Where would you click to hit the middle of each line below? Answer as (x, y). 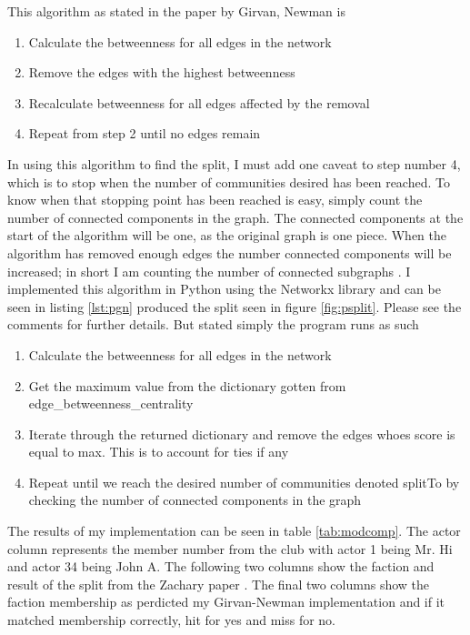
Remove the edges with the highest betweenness (162, 72)
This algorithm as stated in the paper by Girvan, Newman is (176, 11)
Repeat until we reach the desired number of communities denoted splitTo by (244, 482)
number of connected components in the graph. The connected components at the (235, 217)
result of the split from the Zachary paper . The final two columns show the (219, 584)
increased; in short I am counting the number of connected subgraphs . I (209, 271)
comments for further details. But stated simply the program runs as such (213, 324)
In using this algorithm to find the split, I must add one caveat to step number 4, (234, 163)
